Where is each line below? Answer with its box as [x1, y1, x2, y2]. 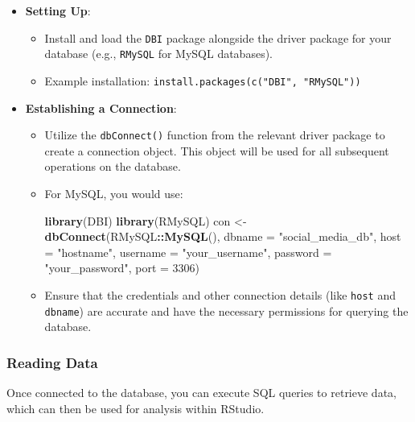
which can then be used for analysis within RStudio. [6, 399, 265, 416]
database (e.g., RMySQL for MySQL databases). [44, 45, 273, 62]
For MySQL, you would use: [44, 185, 183, 201]
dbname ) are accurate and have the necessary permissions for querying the [44, 302, 409, 319]
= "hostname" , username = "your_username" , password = [44, 243, 332, 260]
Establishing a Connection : [25, 99, 177, 116]
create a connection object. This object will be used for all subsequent [44, 142, 389, 159]
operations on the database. [44, 158, 181, 175]
